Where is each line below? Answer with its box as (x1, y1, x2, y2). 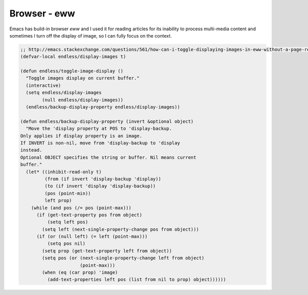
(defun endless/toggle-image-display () (20, 68, 123, 74)
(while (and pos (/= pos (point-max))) (31, 205, 132, 211)
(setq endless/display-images (26, 90, 102, 96)
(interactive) (26, 82, 62, 88)
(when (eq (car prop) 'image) (42, 270, 118, 275)
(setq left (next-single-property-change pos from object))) (42, 226, 199, 232)
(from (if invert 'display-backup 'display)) (44, 176, 161, 182)
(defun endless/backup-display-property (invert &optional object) (20, 118, 194, 124)
